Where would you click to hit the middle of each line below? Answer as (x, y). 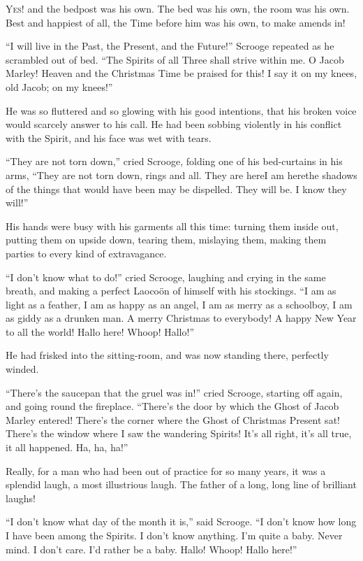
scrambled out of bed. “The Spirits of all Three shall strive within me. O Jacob (175, 59)
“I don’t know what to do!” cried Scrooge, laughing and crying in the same (166, 277)
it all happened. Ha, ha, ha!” (67, 447)
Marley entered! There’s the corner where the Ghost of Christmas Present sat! (173, 419)
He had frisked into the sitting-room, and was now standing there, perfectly (167, 355)
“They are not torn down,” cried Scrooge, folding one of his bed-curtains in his (174, 161)
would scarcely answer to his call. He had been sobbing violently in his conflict (174, 124)
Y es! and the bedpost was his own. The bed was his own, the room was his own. (178, 8)
